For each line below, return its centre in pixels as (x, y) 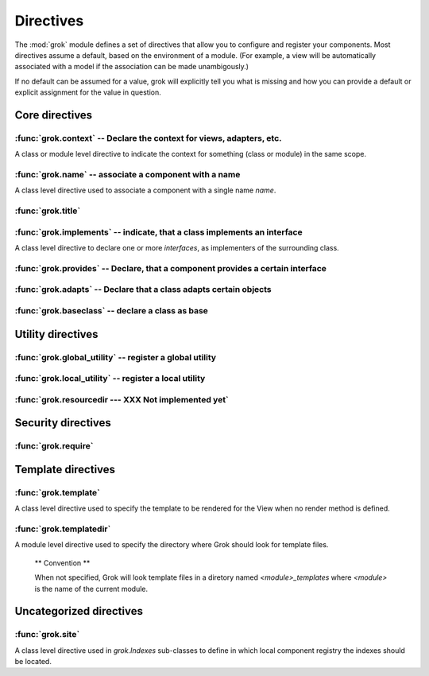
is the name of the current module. (91, 589)
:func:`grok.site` (47, 635)
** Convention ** (62, 563)
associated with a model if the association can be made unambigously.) (132, 67)
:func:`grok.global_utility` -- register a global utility (116, 357)
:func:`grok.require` (54, 446)
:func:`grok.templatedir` (63, 529)
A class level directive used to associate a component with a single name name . (145, 190)
